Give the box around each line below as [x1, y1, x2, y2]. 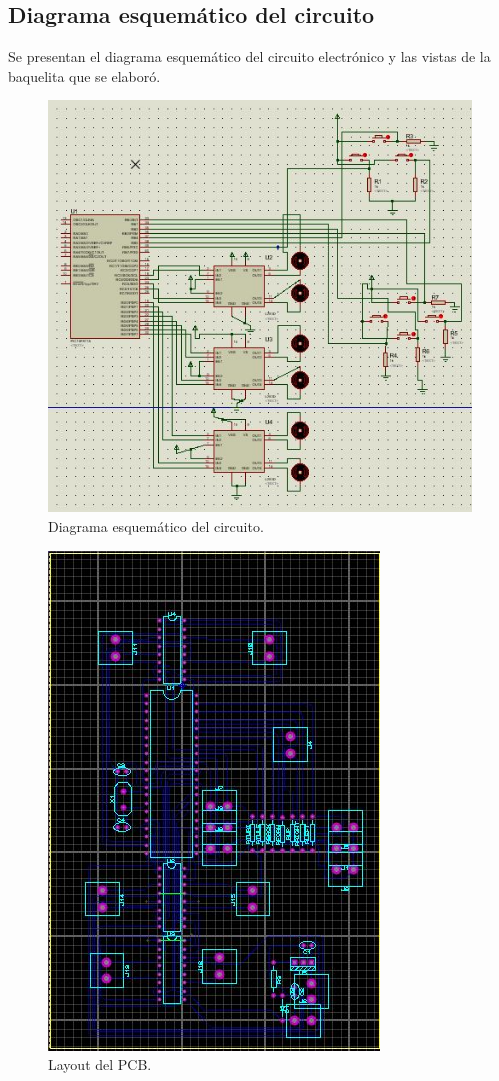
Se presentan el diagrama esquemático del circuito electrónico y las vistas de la [8, 46, 491, 67]
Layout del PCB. [48, 1054, 152, 1075]
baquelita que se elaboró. [8, 65, 161, 86]
